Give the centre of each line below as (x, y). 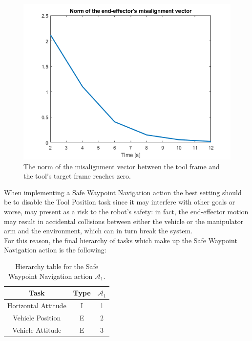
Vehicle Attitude (37, 330)
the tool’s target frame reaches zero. (77, 176)
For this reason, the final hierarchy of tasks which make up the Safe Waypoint (121, 240)
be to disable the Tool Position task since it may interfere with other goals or (120, 202)
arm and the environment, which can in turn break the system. (98, 231)
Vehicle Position (37, 317)
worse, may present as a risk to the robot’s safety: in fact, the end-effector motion (126, 211)
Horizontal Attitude (37, 305)
